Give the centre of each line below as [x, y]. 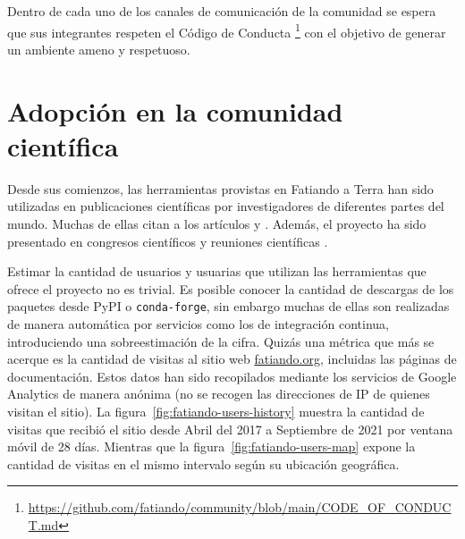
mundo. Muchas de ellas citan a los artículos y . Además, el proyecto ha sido [217, 223]
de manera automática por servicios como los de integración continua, [198, 323]
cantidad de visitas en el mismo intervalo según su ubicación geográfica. [203, 463]
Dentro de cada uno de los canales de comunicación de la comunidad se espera [222, 11]
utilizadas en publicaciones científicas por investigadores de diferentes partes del [226, 206]
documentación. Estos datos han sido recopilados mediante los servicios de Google [232, 376]
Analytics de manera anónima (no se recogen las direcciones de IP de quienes [219, 394]
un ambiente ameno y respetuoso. [99, 49]
